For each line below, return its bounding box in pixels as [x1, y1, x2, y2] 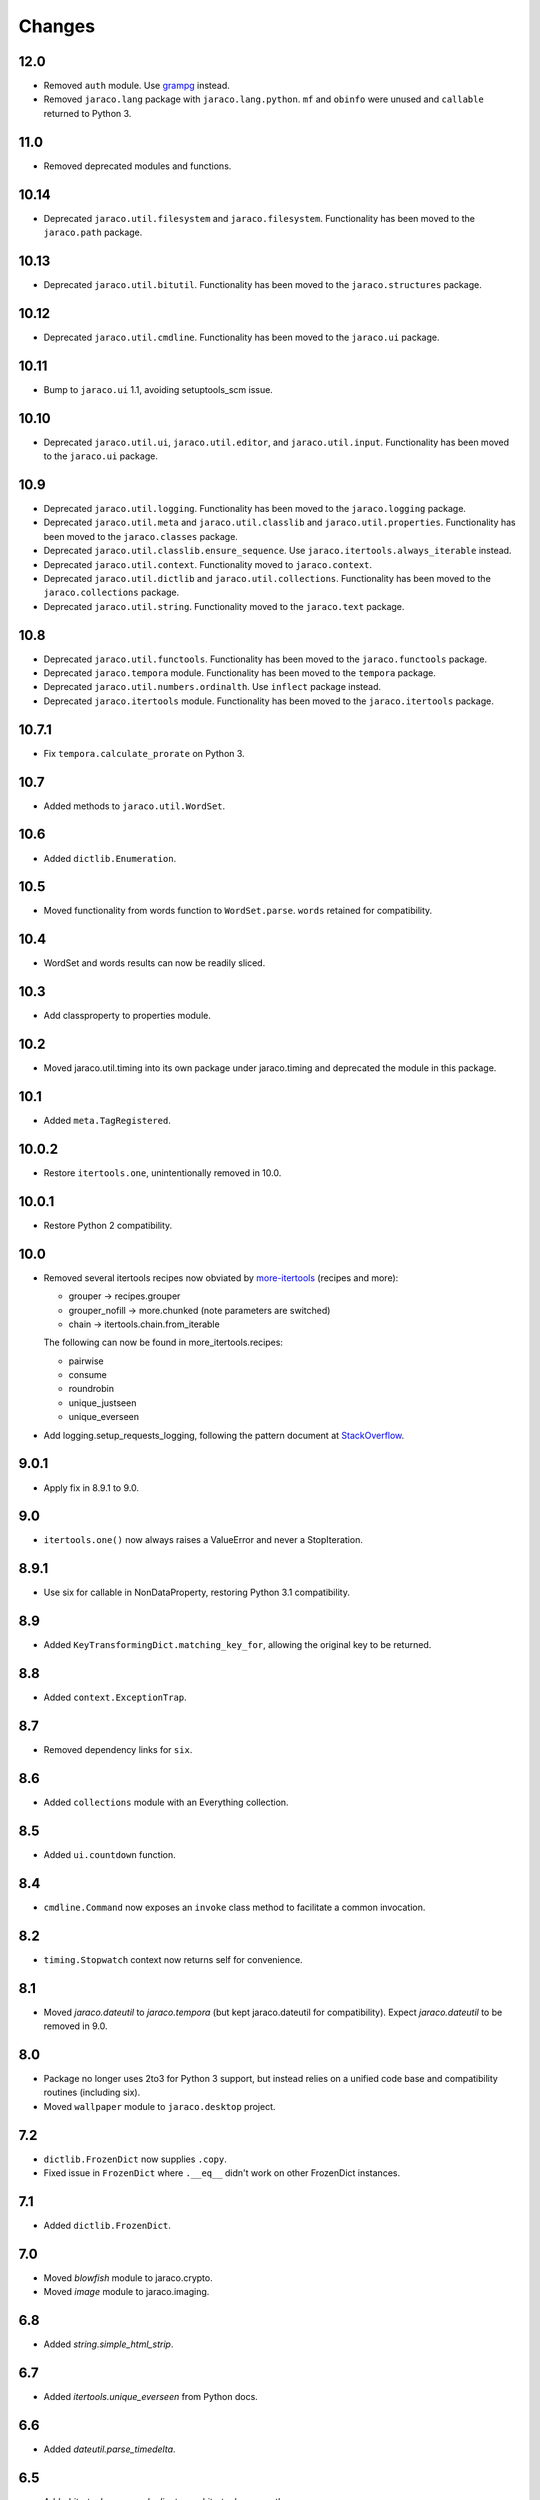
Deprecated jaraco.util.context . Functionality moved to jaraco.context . [43, 558, 373, 570]
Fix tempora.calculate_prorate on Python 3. [43, 747, 245, 759]
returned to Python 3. [43, 107, 132, 119]
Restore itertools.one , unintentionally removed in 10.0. [43, 1166, 282, 1179]
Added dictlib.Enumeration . [43, 852, 177, 864]
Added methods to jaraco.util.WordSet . [43, 800, 226, 812]
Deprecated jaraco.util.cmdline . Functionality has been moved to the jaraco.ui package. [43, 331, 440, 343]
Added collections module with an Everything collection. [43, 1796, 289, 1808]
